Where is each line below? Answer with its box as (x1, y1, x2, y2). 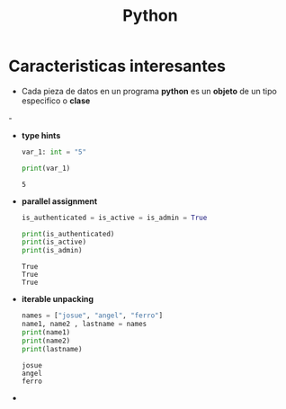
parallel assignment (21, 195, 98, 207)
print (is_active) (21, 237, 87, 247)
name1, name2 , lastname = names (21, 320, 147, 329)
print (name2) (21, 336, 71, 345)
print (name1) (21, 327, 71, 337)
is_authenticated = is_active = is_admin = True (21, 213, 208, 222)
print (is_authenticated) (21, 229, 115, 238)
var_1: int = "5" (21, 147, 87, 156)
